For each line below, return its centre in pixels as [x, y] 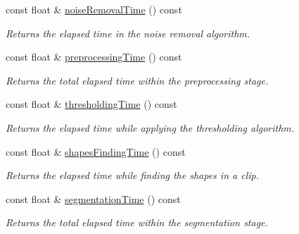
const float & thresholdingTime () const [91, 104]
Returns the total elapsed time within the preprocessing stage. [137, 80]
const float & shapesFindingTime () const [96, 151]
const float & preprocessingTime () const [94, 57]
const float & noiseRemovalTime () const [94, 9]
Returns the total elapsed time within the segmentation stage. [137, 222]
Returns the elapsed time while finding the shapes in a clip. [132, 175]
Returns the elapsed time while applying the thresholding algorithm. [150, 127]
